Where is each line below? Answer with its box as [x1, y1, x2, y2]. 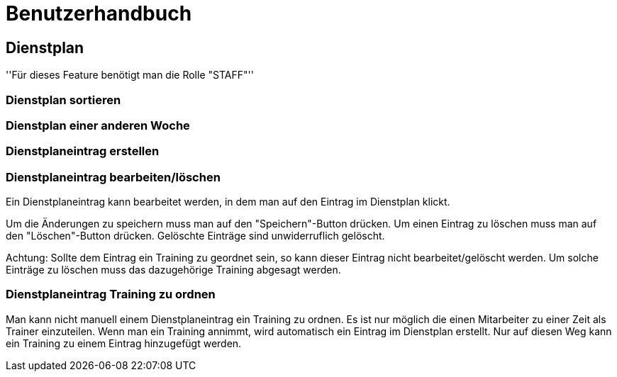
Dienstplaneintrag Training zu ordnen [6, 287, 216, 302]
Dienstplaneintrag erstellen [6, 144, 160, 159]
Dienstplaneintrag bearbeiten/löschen [6, 169, 221, 184]
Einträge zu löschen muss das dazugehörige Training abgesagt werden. [6, 264, 341, 276]
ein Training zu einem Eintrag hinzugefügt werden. [6, 337, 242, 349]
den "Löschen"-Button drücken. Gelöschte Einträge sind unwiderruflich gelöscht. [6, 230, 385, 242]
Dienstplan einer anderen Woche [6, 118, 190, 133]
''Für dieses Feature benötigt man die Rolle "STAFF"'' [6, 69, 254, 81]
